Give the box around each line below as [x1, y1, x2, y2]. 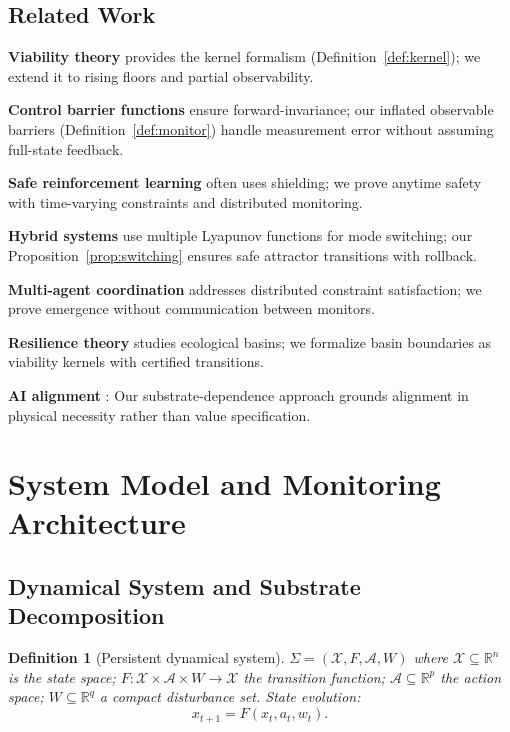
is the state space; [8, 666, 116, 687]
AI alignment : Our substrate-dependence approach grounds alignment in [8, 384, 469, 405]
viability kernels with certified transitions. [8, 351, 264, 372]
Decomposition [8, 600, 165, 631]
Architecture [8, 502, 186, 543]
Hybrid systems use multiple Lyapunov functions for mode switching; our [8, 225, 473, 246]
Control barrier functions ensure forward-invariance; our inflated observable [8, 99, 494, 120]
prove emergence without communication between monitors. [8, 298, 375, 319]
